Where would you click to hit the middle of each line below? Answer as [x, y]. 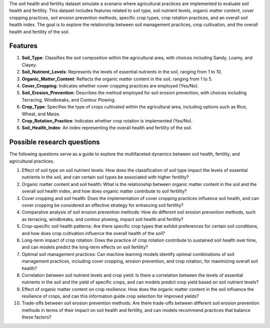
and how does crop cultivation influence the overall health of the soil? [93, 233]
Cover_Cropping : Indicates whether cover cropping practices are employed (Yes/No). [110, 86]
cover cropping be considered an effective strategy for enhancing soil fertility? [102, 205]
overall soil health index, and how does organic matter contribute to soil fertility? [104, 191]
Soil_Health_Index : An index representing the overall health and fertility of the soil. [107, 128]
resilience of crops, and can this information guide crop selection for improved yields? [110, 296]
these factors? [36, 317]
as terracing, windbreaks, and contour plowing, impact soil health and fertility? [102, 219]
